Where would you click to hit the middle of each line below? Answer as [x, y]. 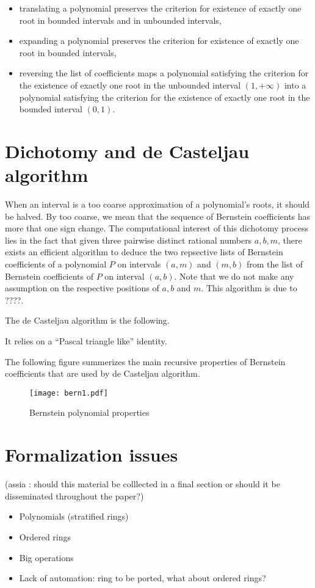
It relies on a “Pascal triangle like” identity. [86, 341]
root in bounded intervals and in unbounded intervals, [120, 20]
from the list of [275, 264]
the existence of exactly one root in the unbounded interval [130, 85]
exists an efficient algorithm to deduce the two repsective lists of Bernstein [144, 252]
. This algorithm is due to [249, 288]
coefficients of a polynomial [56, 264]
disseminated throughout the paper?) [74, 495]
